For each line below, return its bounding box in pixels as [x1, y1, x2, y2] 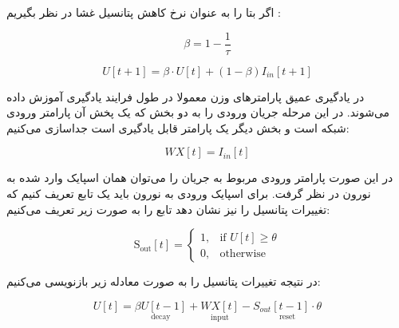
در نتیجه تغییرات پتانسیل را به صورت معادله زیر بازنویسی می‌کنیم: [6, 273, 321, 290]
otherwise [219, 247, 267, 259]
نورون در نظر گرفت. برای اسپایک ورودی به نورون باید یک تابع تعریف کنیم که [6, 185, 371, 202]
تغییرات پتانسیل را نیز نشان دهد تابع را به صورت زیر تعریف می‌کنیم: [6, 200, 330, 217]
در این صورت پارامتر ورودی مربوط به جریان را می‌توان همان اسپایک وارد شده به [6, 169, 393, 186]
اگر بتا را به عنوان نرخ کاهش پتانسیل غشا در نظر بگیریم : [6, 4, 281, 20]
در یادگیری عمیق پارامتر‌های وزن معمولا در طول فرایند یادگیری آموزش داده [6, 88, 365, 105]
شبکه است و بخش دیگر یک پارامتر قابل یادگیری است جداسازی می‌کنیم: [6, 119, 350, 136]
